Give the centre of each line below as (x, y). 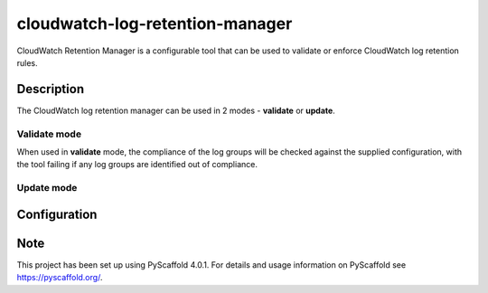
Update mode (47, 188)
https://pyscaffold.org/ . (60, 278)
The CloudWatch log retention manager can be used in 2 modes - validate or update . (176, 110)
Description (51, 89)
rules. (27, 62)
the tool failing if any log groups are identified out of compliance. (137, 165)
